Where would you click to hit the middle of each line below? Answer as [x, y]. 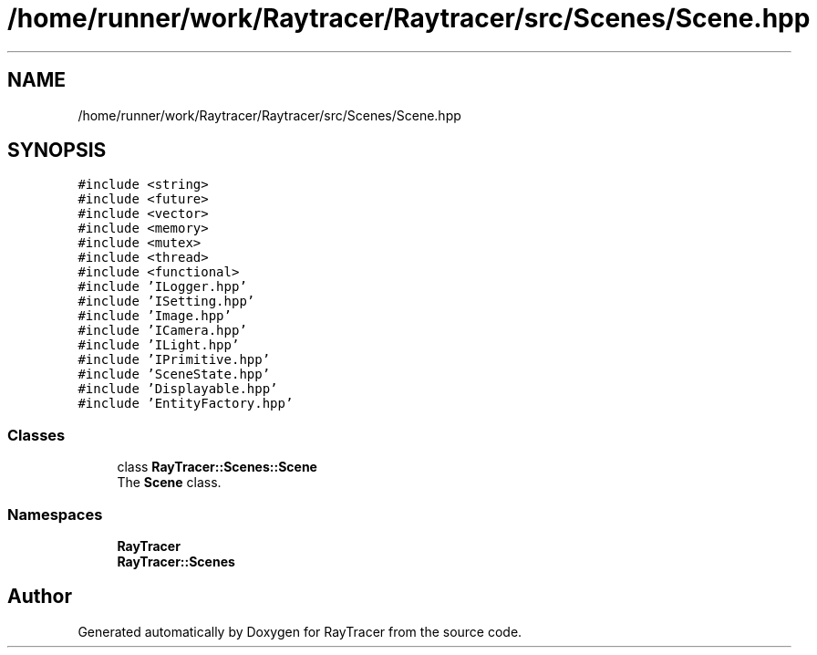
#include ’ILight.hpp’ [159, 345]
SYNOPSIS [57, 151]
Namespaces [55, 514]
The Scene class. [169, 483]
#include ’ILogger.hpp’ [162, 287]
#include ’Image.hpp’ [155, 316]
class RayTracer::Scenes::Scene [217, 467]
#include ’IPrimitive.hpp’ [174, 360]
